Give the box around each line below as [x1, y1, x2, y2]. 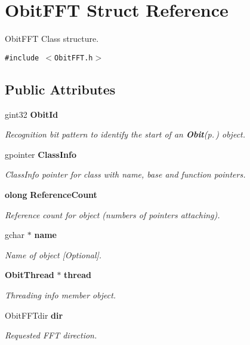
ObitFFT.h [54, 53, 93, 62]
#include [5, 53, 39, 62]
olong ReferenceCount [5, 188, 97, 200]
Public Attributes [5, 80, 116, 98]
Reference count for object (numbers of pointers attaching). [5, 208, 220, 221]
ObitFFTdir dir [5, 309, 63, 321]
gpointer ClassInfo [5, 148, 76, 160]
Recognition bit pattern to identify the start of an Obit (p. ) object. [5, 128, 246, 141]
